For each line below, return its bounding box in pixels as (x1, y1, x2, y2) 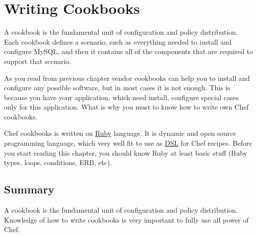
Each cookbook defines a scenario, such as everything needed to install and (4, 36, 232, 47)
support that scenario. (4, 56, 71, 66)
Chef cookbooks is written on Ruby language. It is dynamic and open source (4, 128, 237, 138)
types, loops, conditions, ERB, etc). (4, 157, 112, 168)
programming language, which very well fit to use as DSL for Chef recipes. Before (4, 138, 252, 148)
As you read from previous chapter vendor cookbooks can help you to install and (4, 72, 250, 83)
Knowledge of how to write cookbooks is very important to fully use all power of (4, 214, 249, 225)
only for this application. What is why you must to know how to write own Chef (4, 102, 249, 112)
